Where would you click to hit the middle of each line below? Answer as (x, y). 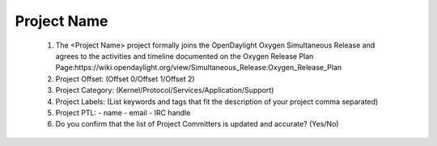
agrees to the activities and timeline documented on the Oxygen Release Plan (185, 56)
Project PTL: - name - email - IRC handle (123, 112)
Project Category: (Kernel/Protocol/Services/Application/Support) (165, 90)
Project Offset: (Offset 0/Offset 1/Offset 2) (125, 79)
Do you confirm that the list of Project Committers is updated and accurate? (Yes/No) (197, 124)
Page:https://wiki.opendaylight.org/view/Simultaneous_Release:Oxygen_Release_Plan (199, 68)
